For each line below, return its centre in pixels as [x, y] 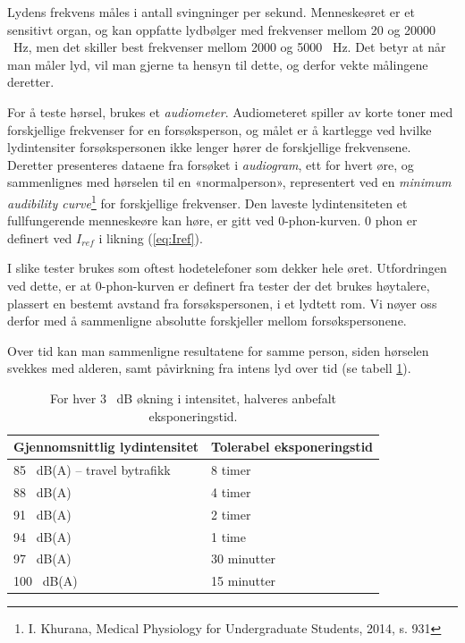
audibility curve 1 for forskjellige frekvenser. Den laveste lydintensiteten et [207, 201]
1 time [228, 536]
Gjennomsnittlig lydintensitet [106, 447]
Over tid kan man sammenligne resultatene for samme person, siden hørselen [218, 350]
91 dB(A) [42, 514]
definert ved [40, 237]
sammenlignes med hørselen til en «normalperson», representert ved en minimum [229, 182]
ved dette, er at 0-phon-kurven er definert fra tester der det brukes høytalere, [219, 285]
